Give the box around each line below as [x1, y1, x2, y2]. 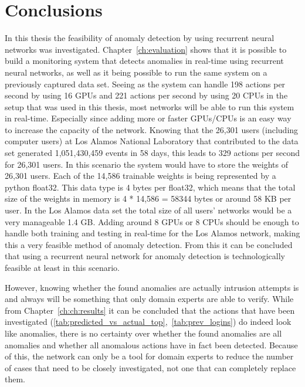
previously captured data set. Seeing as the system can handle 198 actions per [5, 77, 286, 90]
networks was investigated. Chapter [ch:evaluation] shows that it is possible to [5, 43, 287, 55]
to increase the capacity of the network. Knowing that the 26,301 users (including [5, 123, 299, 135]
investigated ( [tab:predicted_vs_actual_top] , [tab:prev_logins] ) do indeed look [5, 315, 292, 328]
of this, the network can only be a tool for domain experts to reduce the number [5, 350, 294, 362]
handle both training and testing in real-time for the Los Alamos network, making [5, 227, 300, 239]
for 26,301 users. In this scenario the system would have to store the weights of [5, 158, 288, 170]
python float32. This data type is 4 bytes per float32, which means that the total [5, 181, 296, 193]
